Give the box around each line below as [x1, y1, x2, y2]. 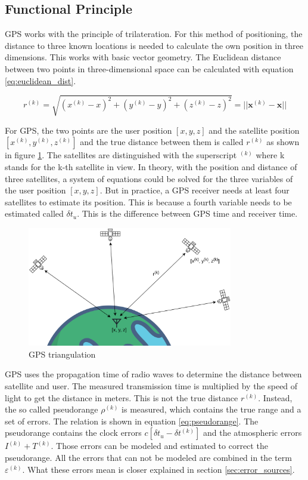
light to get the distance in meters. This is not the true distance [5, 391, 238, 404]
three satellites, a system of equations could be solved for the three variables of [5, 172, 293, 184]
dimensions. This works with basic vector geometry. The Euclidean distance [5, 51, 281, 63]
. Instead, [258, 391, 293, 404]
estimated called [5, 207, 64, 220]
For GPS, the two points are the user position [5, 124, 172, 136]
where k [256, 149, 285, 161]
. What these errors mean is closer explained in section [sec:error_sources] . [22, 463, 295, 475]
